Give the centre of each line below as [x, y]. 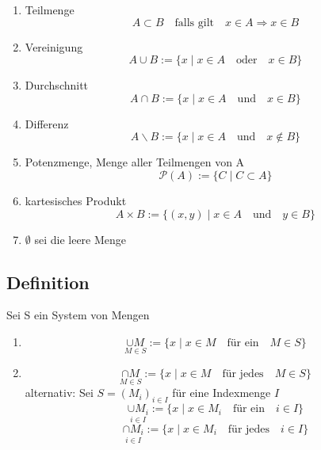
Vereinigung [54, 46]
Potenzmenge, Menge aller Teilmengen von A [135, 162]
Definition [48, 282]
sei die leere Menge [80, 239]
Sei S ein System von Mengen [78, 315]
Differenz [47, 123]
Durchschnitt [57, 85]
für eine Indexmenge [222, 393]
